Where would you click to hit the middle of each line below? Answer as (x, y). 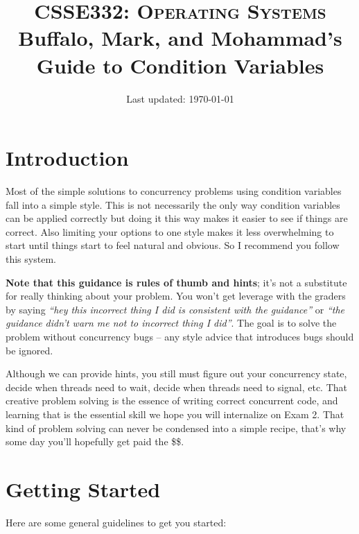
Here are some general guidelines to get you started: (116, 522)
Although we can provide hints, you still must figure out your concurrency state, (176, 373)
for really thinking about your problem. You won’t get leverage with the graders (176, 296)
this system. (31, 259)
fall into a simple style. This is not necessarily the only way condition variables (173, 204)
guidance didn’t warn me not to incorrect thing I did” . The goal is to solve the (171, 323)
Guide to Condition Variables (180, 65)
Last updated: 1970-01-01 (180, 98)
